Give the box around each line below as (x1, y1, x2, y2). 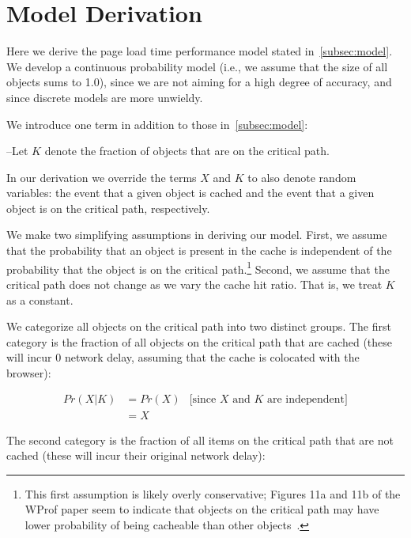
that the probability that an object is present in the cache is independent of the (6, 242, 392, 259)
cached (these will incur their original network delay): (6, 447, 266, 464)
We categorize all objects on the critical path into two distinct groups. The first (6, 318, 391, 335)
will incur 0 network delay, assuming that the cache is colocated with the (6, 349, 360, 366)
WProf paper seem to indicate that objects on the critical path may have (25, 501, 379, 517)
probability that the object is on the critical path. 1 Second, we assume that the (6, 258, 390, 277)
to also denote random (247, 169, 356, 185)
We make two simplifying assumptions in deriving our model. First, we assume (6, 226, 387, 243)
